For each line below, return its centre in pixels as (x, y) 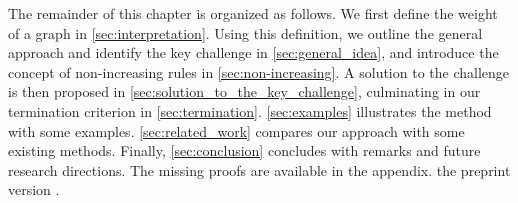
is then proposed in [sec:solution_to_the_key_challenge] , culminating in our (244, 91)
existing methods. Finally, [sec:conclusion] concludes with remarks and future (244, 150)
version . (34, 189)
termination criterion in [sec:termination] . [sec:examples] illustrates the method (250, 110)
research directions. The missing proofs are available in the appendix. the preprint (259, 169)
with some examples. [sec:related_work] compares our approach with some (236, 130)
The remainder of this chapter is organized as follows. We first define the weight (253, 13)
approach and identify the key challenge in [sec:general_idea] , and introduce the (253, 52)
